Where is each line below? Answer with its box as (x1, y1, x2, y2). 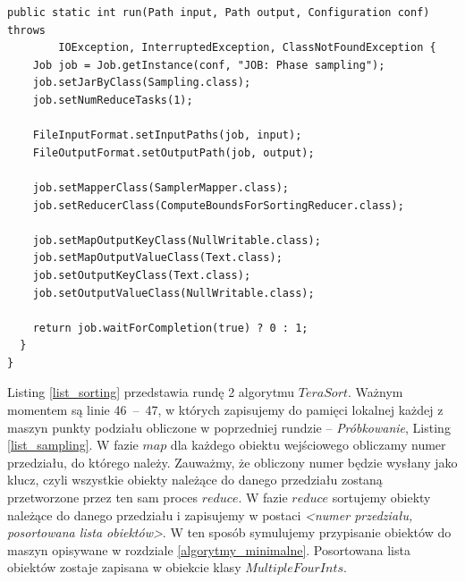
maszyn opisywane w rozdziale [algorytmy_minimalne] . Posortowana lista (7, 540, 410, 559)
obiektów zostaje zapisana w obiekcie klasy (7, 558, 241, 577)
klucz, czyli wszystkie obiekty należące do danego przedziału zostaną (7, 470, 383, 489)
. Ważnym (348, 383, 403, 401)
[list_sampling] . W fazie (7, 435, 139, 454)
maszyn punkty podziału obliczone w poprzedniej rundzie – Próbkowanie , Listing (7, 418, 451, 436)
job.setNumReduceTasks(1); (32, 93, 193, 106)
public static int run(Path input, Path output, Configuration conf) (7, 6, 430, 19)
